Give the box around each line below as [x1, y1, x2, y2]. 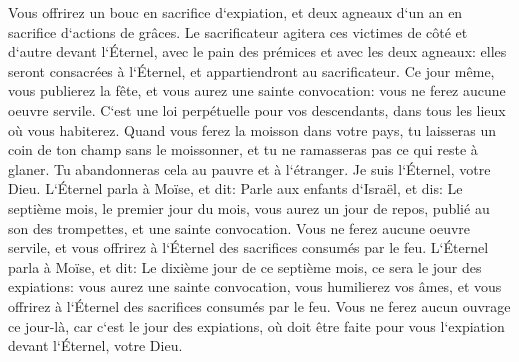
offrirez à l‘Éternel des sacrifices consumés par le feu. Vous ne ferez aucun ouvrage [8, 295, 511, 316]
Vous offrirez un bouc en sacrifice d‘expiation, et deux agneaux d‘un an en [8, 2, 463, 22]
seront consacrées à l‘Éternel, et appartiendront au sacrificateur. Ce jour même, [8, 60, 495, 81]
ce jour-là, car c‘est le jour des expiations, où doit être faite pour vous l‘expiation [8, 315, 505, 336]
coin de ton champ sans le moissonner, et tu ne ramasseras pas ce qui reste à [8, 139, 478, 160]
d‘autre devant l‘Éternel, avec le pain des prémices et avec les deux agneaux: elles [8, 41, 507, 62]
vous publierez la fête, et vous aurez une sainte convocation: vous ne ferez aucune [8, 80, 506, 101]
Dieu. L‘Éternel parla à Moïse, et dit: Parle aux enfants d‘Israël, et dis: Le [8, 178, 463, 199]
